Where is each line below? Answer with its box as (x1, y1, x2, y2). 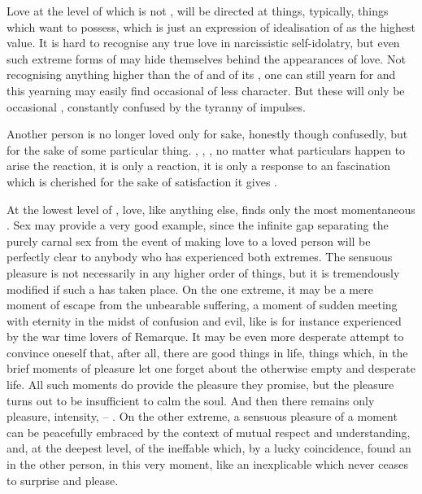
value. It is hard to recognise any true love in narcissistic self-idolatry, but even (7, 34, 400, 51)
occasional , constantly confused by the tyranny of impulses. (7, 98, 306, 115)
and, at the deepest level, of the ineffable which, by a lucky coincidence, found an (7, 439, 411, 457)
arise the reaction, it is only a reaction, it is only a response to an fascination (7, 157, 390, 174)
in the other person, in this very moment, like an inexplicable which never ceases (7, 456, 408, 473)
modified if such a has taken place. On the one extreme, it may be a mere (7, 280, 373, 297)
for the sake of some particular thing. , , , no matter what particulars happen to (7, 141, 406, 158)
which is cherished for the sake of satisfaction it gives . (7, 173, 278, 190)
